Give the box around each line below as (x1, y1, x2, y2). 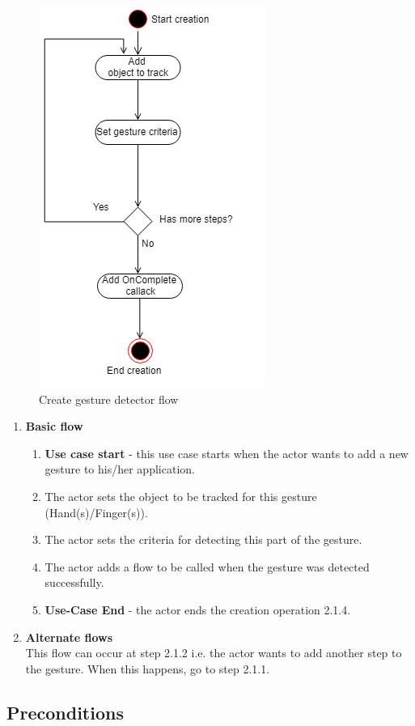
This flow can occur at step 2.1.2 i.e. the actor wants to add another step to (25, 644, 402, 661)
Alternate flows (25, 628, 113, 645)
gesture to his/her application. (44, 461, 195, 478)
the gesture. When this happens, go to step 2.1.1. (25, 660, 270, 677)
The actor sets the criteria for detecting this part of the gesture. (44, 531, 362, 548)
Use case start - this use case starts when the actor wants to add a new (44, 444, 409, 461)
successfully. (44, 574, 104, 591)
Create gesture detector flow (39, 390, 179, 407)
